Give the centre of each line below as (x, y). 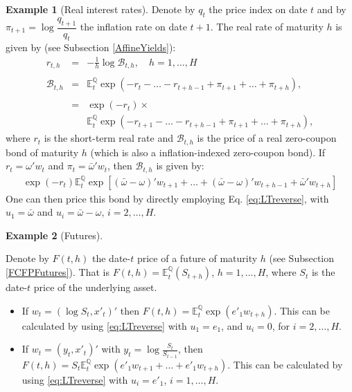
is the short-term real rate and (108, 138)
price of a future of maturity (197, 258)
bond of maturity (42, 152)
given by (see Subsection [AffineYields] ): (91, 47)
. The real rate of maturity (267, 27)
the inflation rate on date (133, 27)
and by (332, 9)
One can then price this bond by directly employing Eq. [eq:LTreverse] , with (167, 198)
